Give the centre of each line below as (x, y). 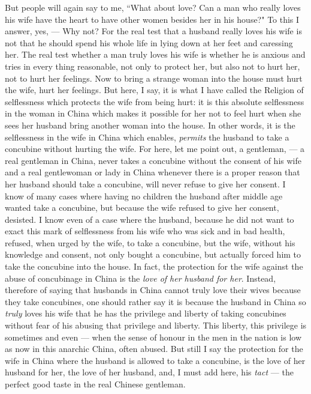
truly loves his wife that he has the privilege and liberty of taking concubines (146, 313)
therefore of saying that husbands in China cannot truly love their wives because (153, 290)
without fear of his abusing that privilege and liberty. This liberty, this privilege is (156, 325)
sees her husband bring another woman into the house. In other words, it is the (150, 125)
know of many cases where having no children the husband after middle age (144, 195)
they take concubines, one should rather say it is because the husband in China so (155, 301)
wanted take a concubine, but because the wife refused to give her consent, (142, 208)
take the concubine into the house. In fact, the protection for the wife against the (154, 266)
